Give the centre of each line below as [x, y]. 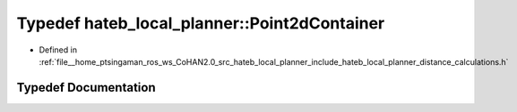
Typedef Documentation [86, 88]
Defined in [58, 50]
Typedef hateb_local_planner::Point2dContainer [201, 23]
